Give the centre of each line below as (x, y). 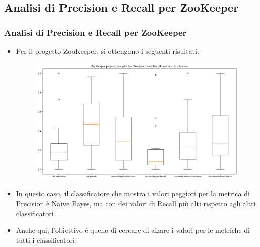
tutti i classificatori (45, 240)
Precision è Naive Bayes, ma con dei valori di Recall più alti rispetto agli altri (136, 203)
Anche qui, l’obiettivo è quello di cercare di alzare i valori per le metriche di (133, 230)
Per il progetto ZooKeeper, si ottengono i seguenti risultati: (107, 51)
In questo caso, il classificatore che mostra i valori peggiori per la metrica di (133, 193)
